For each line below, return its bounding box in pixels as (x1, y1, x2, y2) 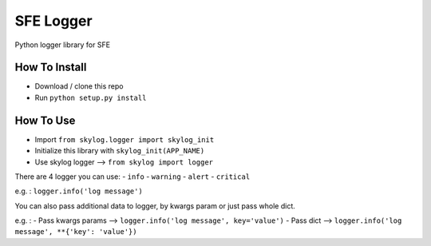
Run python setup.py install (34, 93, 147, 102)
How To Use (14, 113, 76, 127)
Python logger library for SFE (14, 40, 111, 50)
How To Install (14, 61, 87, 74)
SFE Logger (14, 12, 93, 30)
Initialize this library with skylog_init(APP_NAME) (34, 146, 205, 156)
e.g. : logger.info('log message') (14, 186, 143, 196)
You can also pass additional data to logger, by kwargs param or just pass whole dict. (14, 200, 295, 211)
